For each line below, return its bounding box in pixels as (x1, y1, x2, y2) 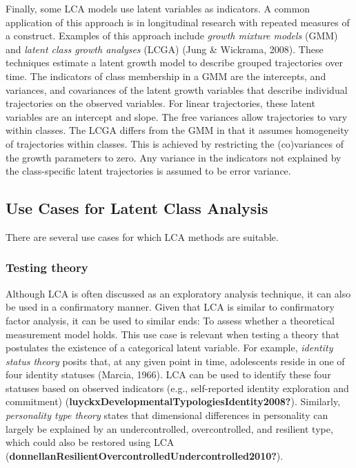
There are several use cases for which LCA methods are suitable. (6, 229, 279, 244)
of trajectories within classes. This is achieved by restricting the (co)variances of (6, 136, 344, 150)
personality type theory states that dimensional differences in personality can (6, 408, 328, 422)
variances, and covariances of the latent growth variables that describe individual (6, 82, 348, 97)
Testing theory (6, 259, 88, 276)
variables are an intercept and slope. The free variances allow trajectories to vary (6, 109, 348, 124)
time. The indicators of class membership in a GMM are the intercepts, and (6, 68, 326, 83)
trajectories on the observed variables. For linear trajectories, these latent (6, 96, 315, 110)
